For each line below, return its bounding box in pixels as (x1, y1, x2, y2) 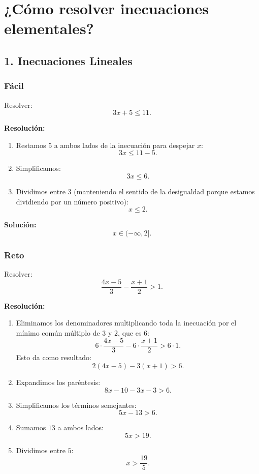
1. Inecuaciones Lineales (4, 52, 133, 68)
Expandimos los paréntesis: (16, 377, 101, 388)
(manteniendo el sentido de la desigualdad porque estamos (74, 186, 255, 196)
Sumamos (16, 422, 46, 433)
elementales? (4, 18, 94, 39)
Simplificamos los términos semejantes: (16, 399, 137, 410)
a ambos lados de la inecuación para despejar (54, 139, 195, 150)
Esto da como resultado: (16, 352, 91, 363)
